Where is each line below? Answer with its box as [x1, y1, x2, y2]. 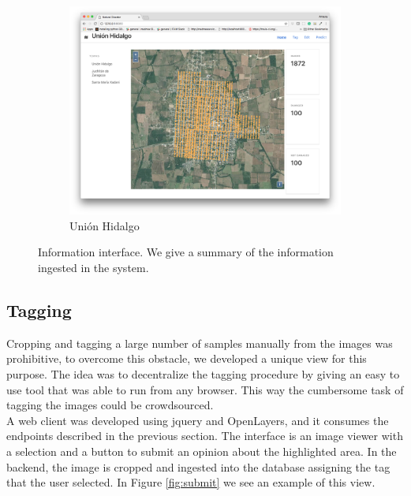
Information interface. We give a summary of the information [38, 244, 334, 260]
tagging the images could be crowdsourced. [6, 397, 214, 413]
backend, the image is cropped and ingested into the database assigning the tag [6, 458, 390, 475]
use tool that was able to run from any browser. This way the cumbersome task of [6, 381, 404, 397]
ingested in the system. [38, 259, 149, 275]
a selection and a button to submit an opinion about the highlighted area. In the [6, 442, 397, 459]
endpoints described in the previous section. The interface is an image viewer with [6, 427, 403, 444]
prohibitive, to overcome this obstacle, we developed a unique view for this [6, 350, 367, 367]
